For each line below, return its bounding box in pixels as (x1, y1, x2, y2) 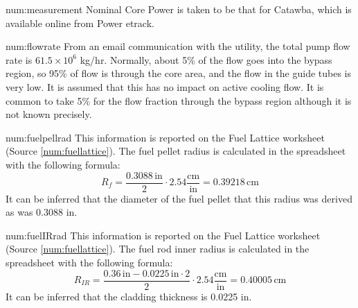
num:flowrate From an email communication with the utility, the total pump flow (6, 39, 350, 53)
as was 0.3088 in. (6, 205, 78, 219)
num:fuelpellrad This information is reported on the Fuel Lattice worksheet (6, 130, 325, 144)
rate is (6, 52, 33, 67)
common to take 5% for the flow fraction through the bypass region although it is (6, 93, 352, 108)
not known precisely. (6, 107, 92, 121)
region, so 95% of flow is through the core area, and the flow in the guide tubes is (6, 66, 351, 80)
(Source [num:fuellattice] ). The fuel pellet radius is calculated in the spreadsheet (6, 144, 346, 158)
